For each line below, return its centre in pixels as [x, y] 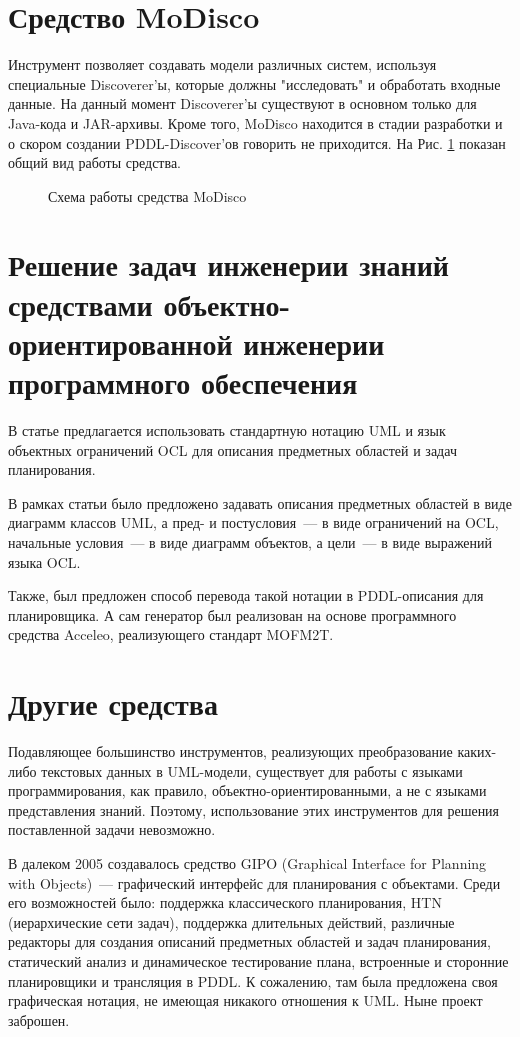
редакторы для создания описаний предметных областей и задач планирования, [249, 941]
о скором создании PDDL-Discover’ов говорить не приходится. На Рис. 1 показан [257, 142]
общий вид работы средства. [95, 162]
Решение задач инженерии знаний [228, 264]
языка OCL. [44, 561]
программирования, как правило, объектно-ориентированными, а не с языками [247, 790]
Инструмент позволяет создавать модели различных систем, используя [222, 64]
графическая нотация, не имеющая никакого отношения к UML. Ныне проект [245, 1000]
